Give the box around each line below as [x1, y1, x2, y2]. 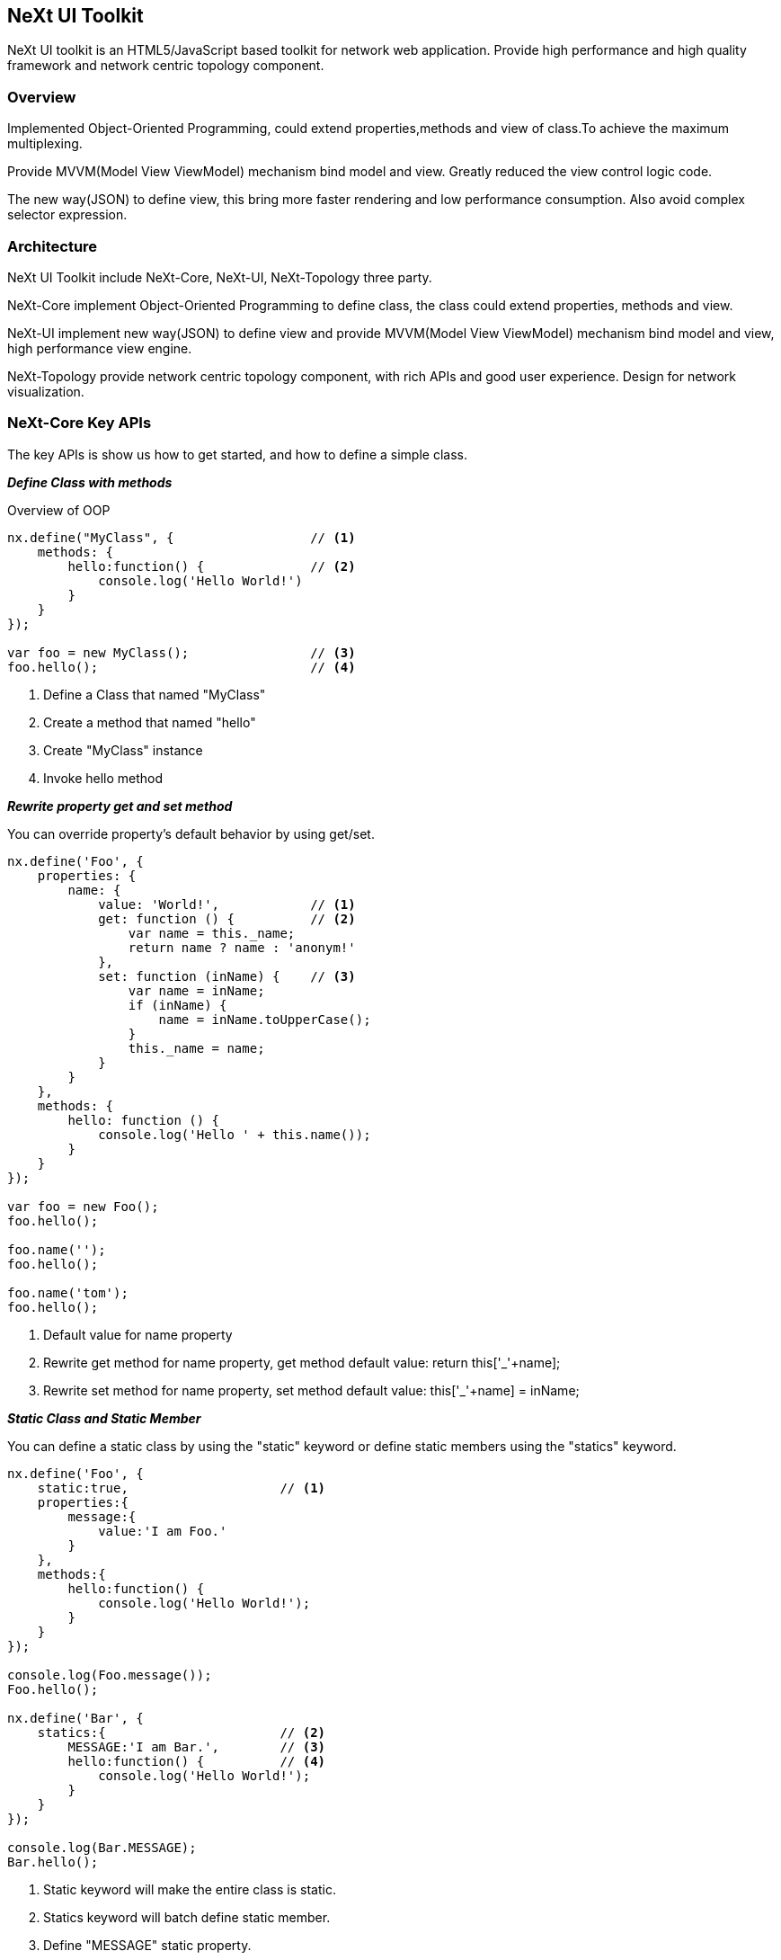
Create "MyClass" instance [43, 742, 203, 758]
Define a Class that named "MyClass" [43, 686, 266, 702]
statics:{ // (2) [37, 1724, 326, 1740]
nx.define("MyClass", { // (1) [7, 530, 356, 545]
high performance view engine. [7, 340, 192, 356]
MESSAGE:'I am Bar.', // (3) [67, 1739, 326, 1754]
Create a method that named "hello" [43, 714, 256, 730]
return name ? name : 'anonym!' [128, 940, 356, 955]
